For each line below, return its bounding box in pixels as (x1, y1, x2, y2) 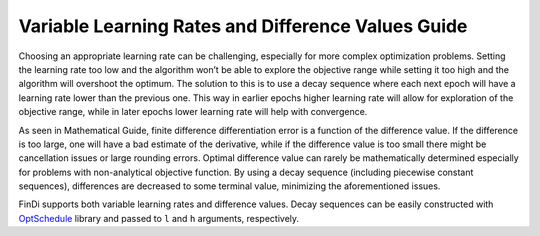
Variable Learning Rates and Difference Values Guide (18, 15, 468, 37)
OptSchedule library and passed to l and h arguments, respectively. (18, 212, 300, 224)
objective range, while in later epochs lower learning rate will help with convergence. (18, 106, 368, 118)
